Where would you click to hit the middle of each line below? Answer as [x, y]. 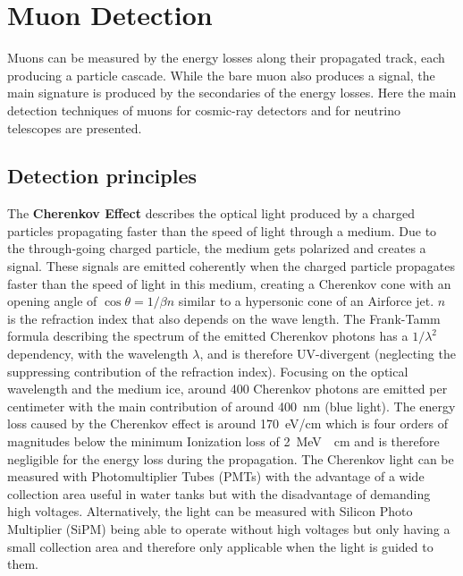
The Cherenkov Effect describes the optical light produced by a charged [211, 213]
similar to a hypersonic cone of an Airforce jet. [306, 301]
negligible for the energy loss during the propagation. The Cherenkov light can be [231, 458]
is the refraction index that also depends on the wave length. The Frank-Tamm [224, 318]
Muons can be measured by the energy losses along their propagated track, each [226, 58]
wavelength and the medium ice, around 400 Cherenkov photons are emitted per [227, 389]
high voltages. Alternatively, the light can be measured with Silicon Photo [210, 511]
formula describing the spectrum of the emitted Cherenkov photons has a [208, 336]
